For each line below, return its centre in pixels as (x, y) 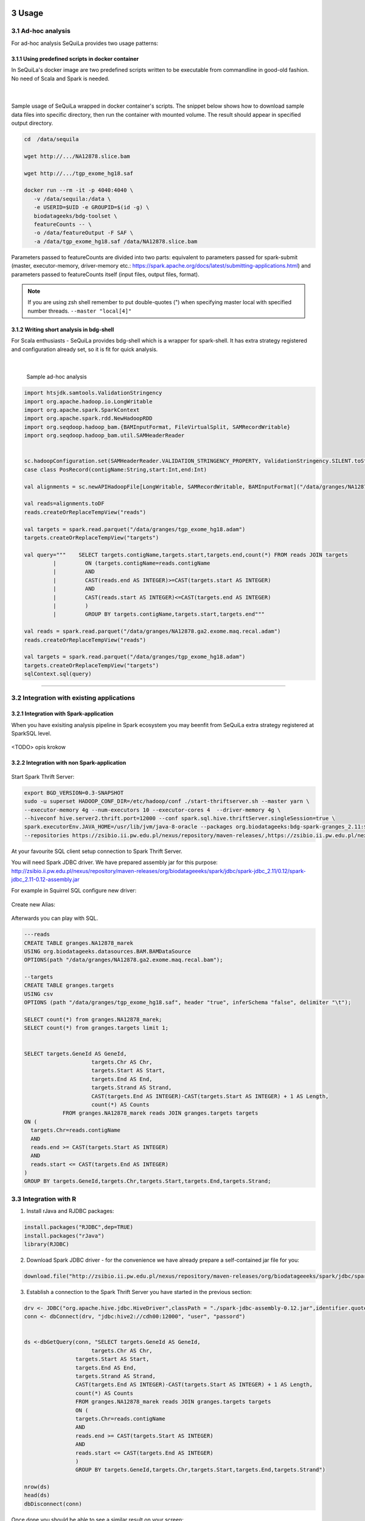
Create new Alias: (33, 904)
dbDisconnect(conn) (53, 1504)
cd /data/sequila (51, 139)
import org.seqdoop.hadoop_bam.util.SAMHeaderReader (104, 436)
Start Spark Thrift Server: (43, 776)
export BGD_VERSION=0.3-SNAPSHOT (74, 793)
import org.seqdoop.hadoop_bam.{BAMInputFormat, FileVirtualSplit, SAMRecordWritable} (157, 427)
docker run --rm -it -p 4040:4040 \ (79, 190)
